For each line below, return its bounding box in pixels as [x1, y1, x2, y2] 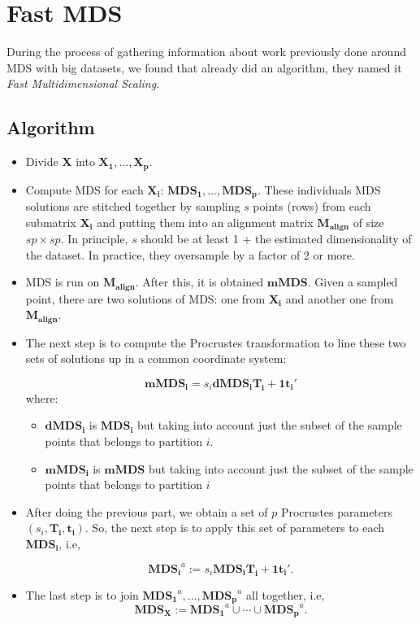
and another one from [285, 290, 394, 307]
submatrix [25, 213, 76, 230]
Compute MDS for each [25, 181, 144, 198]
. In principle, [60, 230, 128, 247]
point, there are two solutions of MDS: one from [25, 290, 266, 307]
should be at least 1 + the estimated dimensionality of [141, 230, 412, 247]
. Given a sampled [307, 273, 398, 290]
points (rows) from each [253, 198, 371, 215]
